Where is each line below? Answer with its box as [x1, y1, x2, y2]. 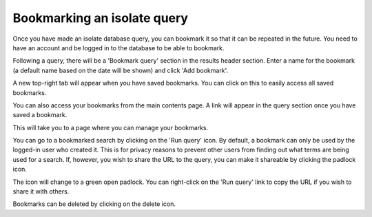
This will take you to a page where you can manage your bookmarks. [12, 123, 209, 132]
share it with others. [12, 187, 70, 196]
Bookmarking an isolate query [12, 10, 189, 25]
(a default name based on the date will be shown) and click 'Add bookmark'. [12, 66, 229, 74]
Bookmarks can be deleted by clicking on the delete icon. [12, 200, 176, 208]
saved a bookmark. [12, 111, 68, 119]
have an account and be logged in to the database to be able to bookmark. [12, 43, 225, 52]
